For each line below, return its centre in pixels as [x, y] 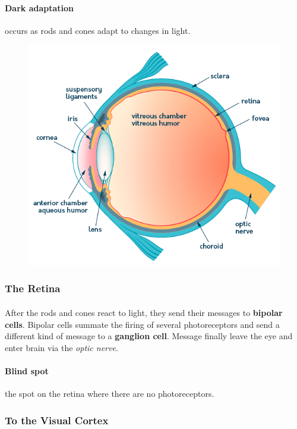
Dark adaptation [40, 7]
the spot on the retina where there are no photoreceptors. [110, 394]
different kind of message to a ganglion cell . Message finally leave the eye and [149, 336]
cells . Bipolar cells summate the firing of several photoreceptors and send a [142, 324]
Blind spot [27, 370]
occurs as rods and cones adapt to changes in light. [98, 30]
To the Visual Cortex [57, 420]
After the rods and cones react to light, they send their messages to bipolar [144, 312]
